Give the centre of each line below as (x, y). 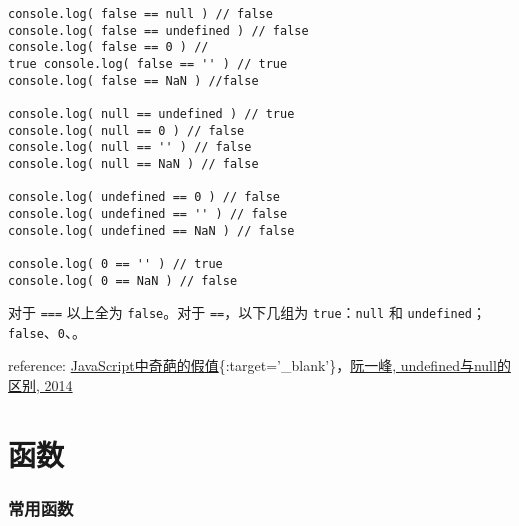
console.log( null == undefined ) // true (151, 113)
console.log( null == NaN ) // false (133, 163)
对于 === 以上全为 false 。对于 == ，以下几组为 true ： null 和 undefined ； (247, 312)
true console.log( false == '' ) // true (148, 63)
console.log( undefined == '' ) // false (148, 213)
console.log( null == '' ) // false (130, 147)
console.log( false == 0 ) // (108, 47)
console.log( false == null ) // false (140, 14)
